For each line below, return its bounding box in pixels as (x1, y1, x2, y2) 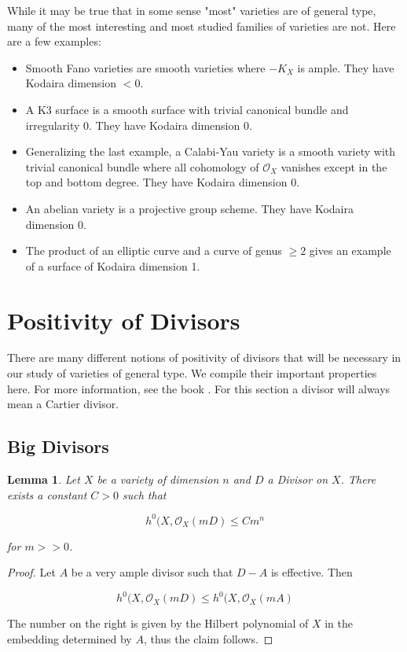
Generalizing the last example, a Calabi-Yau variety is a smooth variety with (25, 143, 395, 160)
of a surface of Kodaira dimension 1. (25, 257, 200, 274)
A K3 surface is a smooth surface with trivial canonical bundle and (25, 101, 349, 117)
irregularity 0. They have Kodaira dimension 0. (25, 116, 252, 133)
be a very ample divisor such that (71, 564, 233, 580)
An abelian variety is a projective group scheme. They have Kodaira (25, 200, 354, 216)
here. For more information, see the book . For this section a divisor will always (7, 380, 390, 396)
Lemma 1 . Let (7, 471, 80, 488)
